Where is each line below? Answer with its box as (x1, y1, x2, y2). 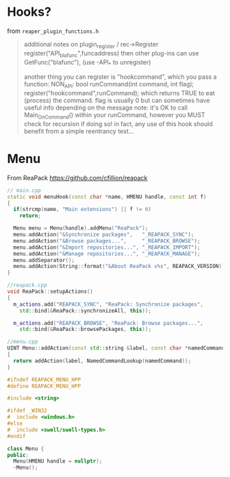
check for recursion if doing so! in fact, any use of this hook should (23, 119, 214, 127)
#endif (7, 432, 26, 439)
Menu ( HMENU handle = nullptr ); (13, 458, 103, 465)
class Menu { (7, 445, 44, 452)
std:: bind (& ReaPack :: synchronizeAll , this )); (19, 307, 152, 314)
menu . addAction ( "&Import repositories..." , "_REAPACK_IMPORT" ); (13, 244, 201, 251)
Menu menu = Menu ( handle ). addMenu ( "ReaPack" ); (13, 225, 149, 232)
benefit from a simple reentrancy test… (23, 127, 134, 135)
